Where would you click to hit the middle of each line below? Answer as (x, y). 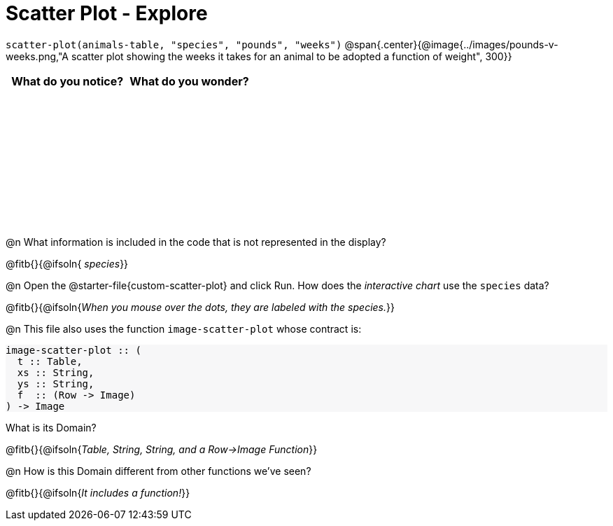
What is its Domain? (51, 427)
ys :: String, (56, 383)
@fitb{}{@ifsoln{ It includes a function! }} (98, 492)
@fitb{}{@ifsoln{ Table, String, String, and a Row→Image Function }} (162, 449)
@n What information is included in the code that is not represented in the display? (196, 242)
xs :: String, (56, 372)
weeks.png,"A (37, 56)
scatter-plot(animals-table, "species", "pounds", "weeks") (174, 44)
